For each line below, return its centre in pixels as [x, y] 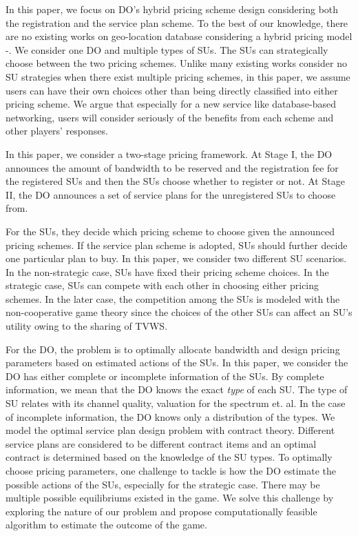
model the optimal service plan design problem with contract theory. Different [170, 430]
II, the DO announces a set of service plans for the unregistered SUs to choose [171, 194]
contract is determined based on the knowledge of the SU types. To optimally [169, 457]
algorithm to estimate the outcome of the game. [106, 525]
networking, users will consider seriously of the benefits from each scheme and [170, 117]
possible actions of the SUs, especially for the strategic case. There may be [163, 484]
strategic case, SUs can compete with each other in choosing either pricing [162, 285]
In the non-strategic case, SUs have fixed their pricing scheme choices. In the [167, 271]
